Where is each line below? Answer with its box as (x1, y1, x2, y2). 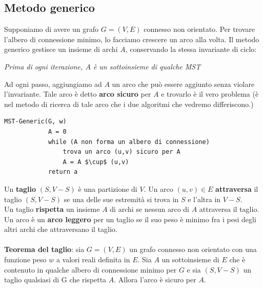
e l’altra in (188, 193, 221, 204)
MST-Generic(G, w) (4, 118, 67, 125)
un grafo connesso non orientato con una (129, 244, 257, 255)
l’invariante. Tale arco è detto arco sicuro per (4, 88, 151, 99)
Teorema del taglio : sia (4, 244, 85, 255)
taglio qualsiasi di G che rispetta (4, 274, 107, 285)
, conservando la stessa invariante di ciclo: (125, 44, 257, 55)
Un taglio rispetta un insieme (4, 204, 100, 214)
